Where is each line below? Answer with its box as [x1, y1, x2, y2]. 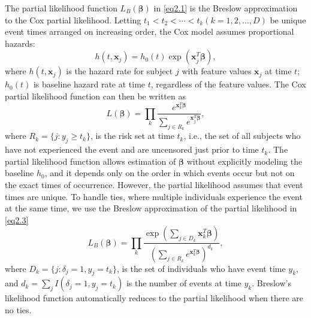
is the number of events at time [126, 277, 241, 289]
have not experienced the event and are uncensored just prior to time [5, 143, 259, 156]
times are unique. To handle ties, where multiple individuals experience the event [5, 190, 303, 202]
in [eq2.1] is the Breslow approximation [153, 2, 298, 14]
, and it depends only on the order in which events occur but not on [44, 166, 295, 179]
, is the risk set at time [90, 129, 174, 142]
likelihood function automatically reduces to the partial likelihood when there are [5, 292, 304, 304]
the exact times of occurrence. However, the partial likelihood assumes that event [5, 178, 303, 190]
